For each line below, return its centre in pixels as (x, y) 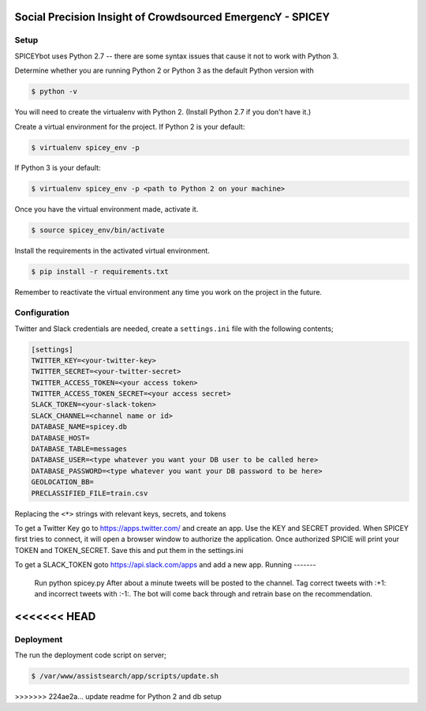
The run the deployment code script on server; (91, 655)
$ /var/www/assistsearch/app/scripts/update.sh (125, 676)
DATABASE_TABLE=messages (79, 449)
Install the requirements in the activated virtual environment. (112, 251)
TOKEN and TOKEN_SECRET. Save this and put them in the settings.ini (129, 550)
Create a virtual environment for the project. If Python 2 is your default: (130, 126)
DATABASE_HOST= (60, 438)
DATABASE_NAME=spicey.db (79, 427)
